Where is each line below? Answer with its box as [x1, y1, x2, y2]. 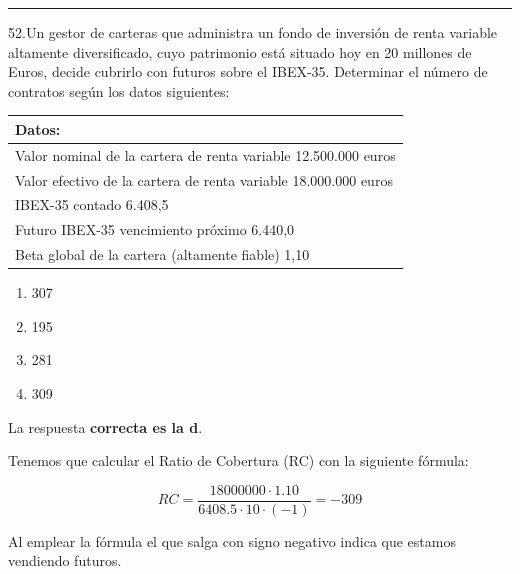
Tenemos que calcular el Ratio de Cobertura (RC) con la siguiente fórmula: [8, 450, 469, 471]
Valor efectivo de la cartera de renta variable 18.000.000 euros [15, 169, 393, 190]
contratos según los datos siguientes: [8, 80, 230, 101]
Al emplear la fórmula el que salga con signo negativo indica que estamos [8, 530, 456, 551]
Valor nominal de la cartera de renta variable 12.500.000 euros [15, 144, 396, 165]
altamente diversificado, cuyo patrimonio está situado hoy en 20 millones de [8, 41, 472, 62]
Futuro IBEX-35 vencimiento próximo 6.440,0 [15, 219, 295, 240]
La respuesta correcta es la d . [8, 416, 203, 437]
